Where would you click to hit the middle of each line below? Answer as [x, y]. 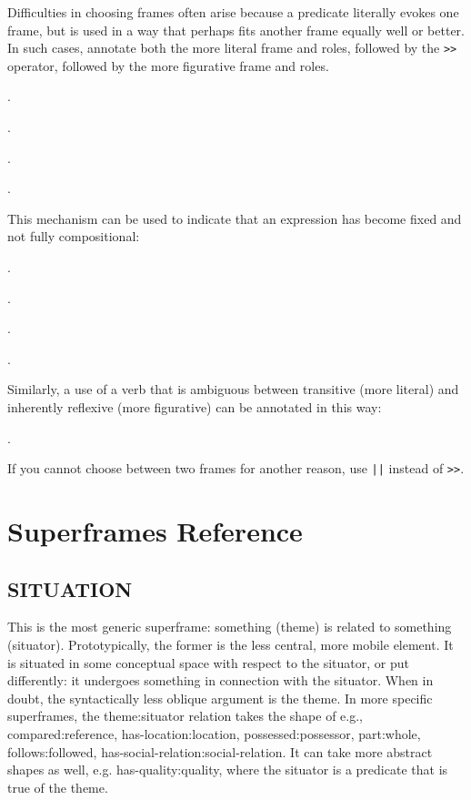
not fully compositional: [74, 236]
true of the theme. [58, 787]
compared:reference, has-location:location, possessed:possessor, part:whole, [214, 733]
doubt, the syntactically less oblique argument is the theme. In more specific [220, 698]
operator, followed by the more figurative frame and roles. [168, 65]
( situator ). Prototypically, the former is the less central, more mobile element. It [230, 644]
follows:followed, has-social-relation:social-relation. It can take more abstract [220, 751]
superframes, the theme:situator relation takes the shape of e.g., [185, 716]
